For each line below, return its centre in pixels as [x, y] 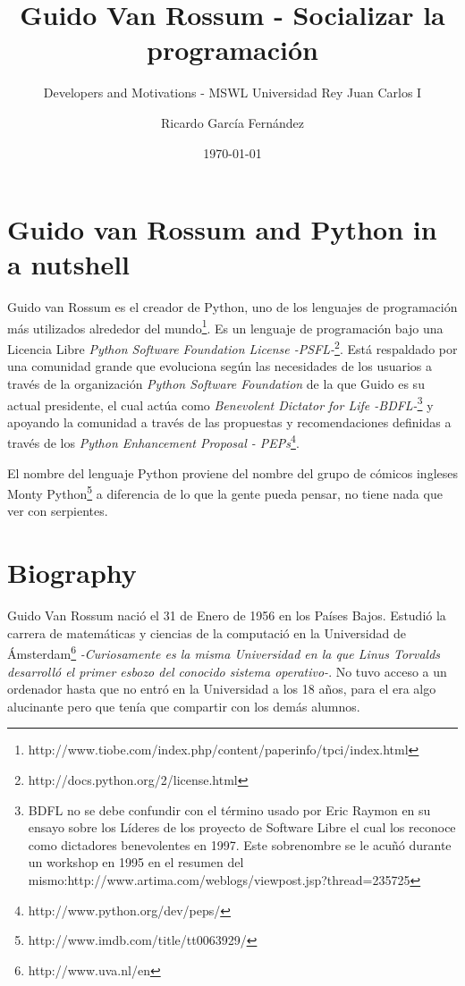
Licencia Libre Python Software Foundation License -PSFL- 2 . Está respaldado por [232, 347]
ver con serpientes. [58, 511]
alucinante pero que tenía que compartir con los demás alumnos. [184, 706]
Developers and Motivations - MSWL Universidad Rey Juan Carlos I [232, 93]
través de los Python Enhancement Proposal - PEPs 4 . [153, 441]
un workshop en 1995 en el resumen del [136, 862]
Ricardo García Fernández [232, 122]
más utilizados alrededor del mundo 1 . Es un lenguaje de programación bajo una [225, 326]
